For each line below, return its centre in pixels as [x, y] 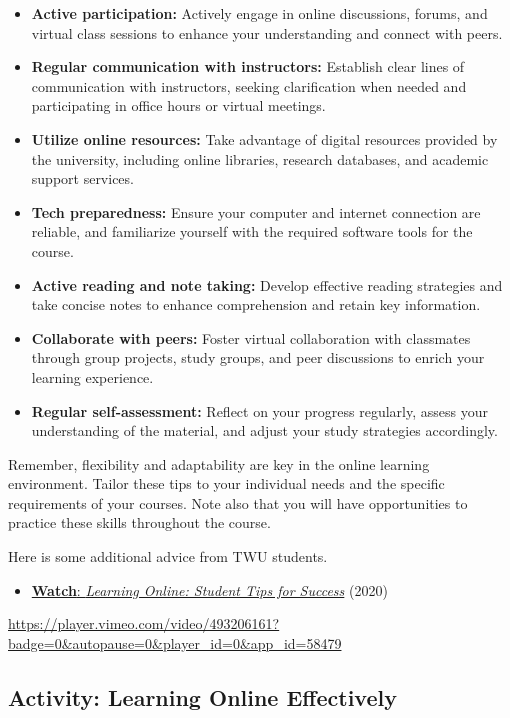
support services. [82, 178]
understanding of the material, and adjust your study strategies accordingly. [264, 430]
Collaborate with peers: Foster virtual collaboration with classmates [251, 337]
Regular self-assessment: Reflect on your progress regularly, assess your [259, 410]
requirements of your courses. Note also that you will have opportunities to [238, 502]
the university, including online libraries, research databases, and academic [260, 158]
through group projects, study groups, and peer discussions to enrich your [258, 357]
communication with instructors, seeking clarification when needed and [249, 85]
